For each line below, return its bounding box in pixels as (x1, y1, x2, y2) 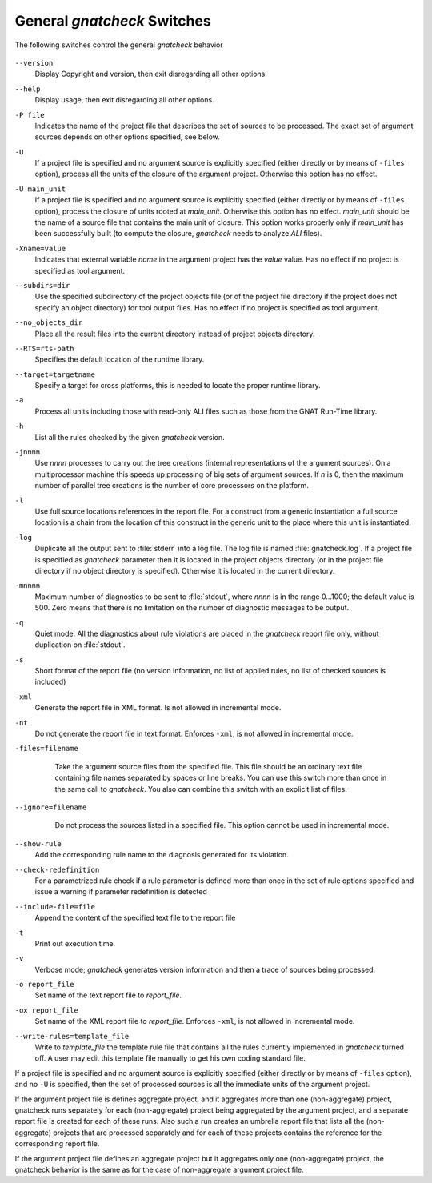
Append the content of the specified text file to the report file (34, 913, 236, 923)
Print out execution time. (34, 938, 116, 948)
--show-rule (14, 839, 62, 848)
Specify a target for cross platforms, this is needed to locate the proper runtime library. (34, 381, 322, 390)
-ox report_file (14, 1005, 79, 1015)
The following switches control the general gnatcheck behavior (14, 40, 223, 50)
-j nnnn (14, 447, 40, 457)
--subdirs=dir (14, 281, 70, 290)
